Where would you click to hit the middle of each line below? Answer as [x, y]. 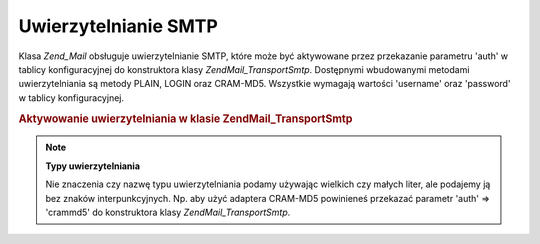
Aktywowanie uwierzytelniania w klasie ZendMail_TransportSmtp [185, 118]
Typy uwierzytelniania [92, 166]
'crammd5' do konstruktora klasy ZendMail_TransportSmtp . [168, 212]
